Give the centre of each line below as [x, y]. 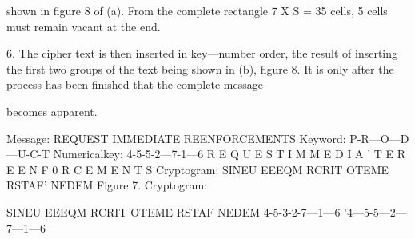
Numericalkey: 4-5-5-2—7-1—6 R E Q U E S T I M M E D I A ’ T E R [229, 154]
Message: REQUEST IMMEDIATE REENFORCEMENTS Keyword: [176, 138]
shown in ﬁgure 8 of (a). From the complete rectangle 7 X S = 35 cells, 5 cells [197, 10]
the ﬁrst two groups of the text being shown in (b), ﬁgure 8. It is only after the [200, 68]
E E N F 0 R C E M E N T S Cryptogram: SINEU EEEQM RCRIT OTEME [198, 169]
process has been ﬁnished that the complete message [135, 84]
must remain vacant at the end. [84, 26]
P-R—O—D [379, 138]
